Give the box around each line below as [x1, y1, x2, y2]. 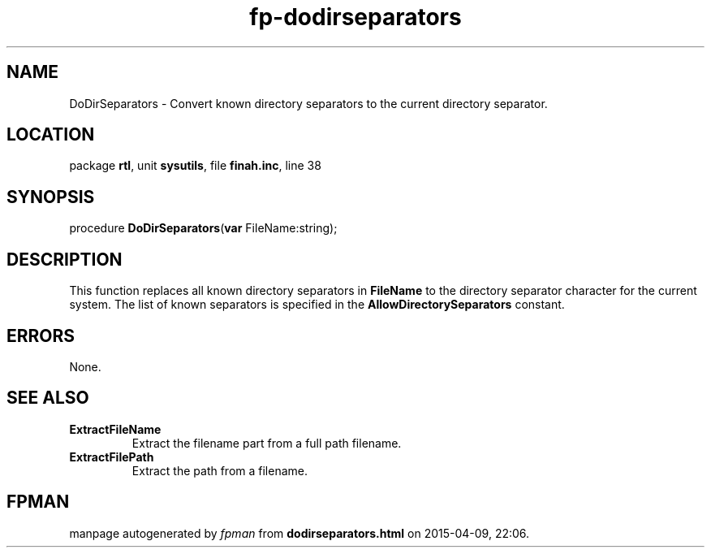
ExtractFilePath [69, 449, 154, 464]
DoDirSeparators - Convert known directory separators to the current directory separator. [69, 96, 548, 110]
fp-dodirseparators [249, 3, 462, 31]
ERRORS [6, 325, 75, 346]
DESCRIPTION [6, 249, 123, 270]
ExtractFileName [69, 422, 162, 436]
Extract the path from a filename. [131, 463, 308, 478]
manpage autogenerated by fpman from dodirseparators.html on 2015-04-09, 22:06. [69, 526, 530, 540]
